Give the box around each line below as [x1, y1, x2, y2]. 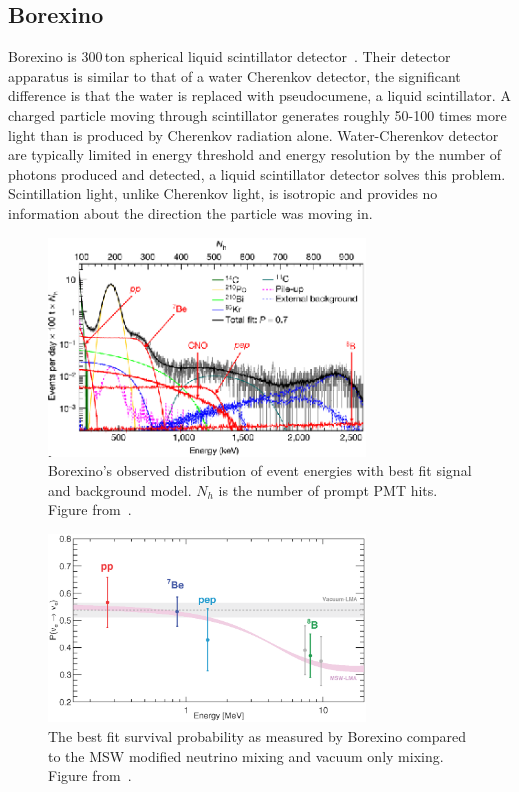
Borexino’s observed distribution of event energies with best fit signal [48, 460, 472, 481]
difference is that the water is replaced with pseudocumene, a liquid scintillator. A [8, 85, 511, 106]
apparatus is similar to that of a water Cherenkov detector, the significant [8, 65, 461, 86]
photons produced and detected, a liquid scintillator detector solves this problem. [8, 163, 506, 184]
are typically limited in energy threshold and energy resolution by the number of [8, 144, 502, 165]
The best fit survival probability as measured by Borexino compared [48, 726, 466, 747]
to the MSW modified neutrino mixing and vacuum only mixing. [48, 745, 444, 766]
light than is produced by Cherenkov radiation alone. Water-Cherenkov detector [8, 124, 499, 145]
